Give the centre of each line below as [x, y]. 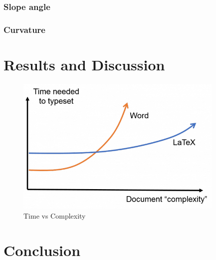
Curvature [24, 29]
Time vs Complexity [55, 215]
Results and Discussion [84, 64]
